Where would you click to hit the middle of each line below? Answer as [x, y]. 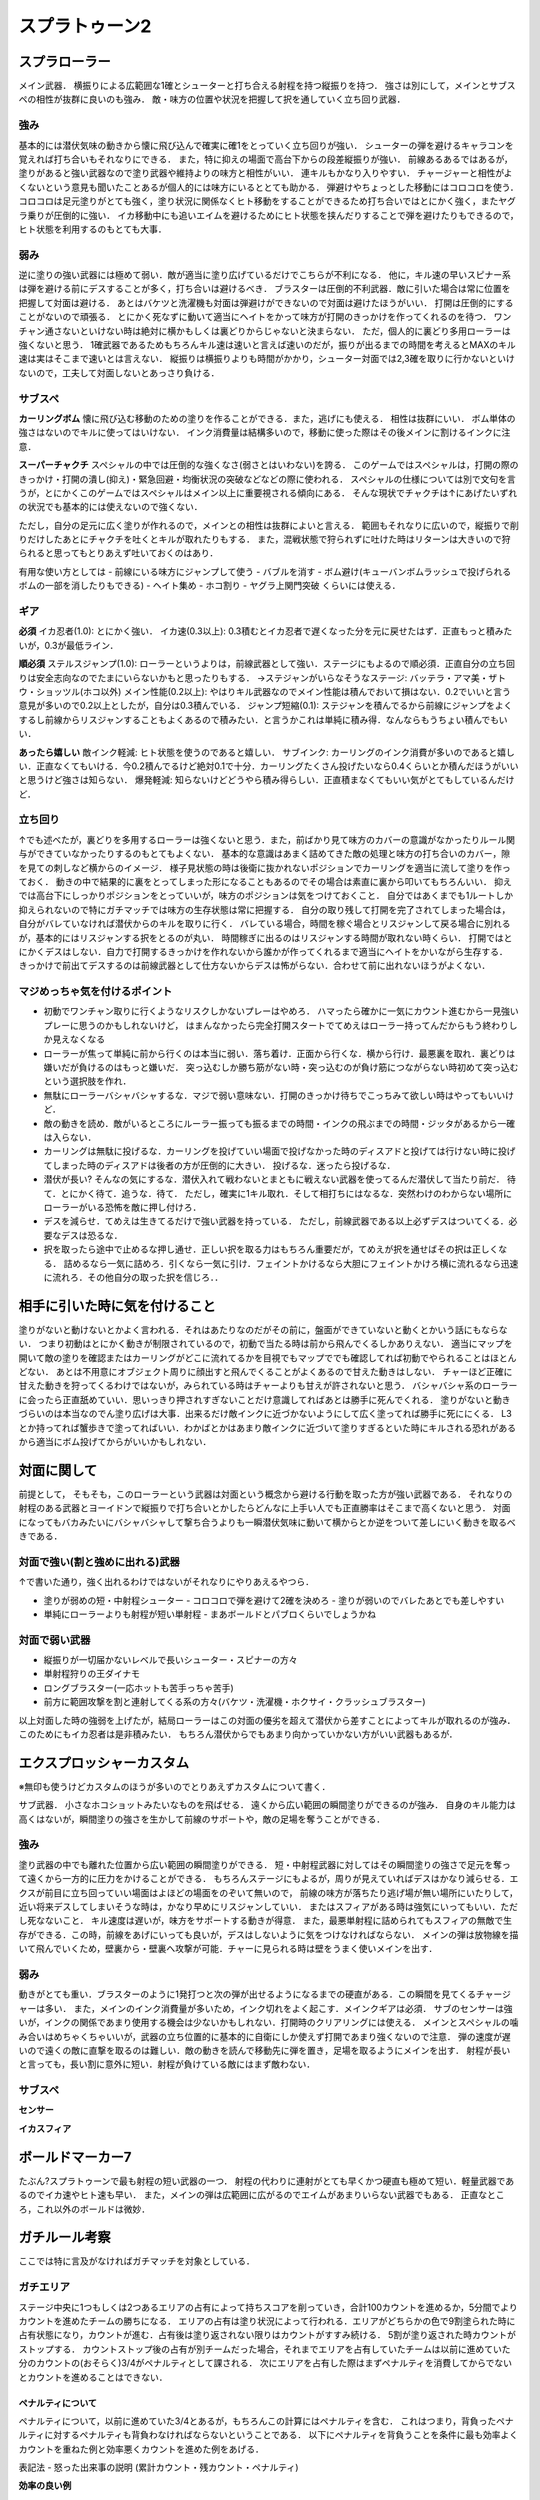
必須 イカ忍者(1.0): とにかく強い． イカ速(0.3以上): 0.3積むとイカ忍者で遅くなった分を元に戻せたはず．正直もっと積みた [265, 631]
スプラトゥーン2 [85, 26]
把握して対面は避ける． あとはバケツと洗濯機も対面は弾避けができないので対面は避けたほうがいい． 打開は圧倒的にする [266, 302]
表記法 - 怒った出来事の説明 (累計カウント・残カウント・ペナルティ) [158, 2467]
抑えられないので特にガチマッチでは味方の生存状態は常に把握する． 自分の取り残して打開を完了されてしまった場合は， [264, 909]
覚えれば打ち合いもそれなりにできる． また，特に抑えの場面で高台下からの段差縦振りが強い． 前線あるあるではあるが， [266, 159]
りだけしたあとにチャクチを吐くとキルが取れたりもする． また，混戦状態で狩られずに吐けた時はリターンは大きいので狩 [264, 539]
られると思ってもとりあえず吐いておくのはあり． [118, 553]
